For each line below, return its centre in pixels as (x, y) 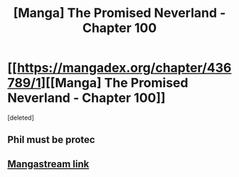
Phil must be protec (51, 140)
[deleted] (21, 118)
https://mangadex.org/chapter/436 (124, 68)
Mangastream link (48, 164)
